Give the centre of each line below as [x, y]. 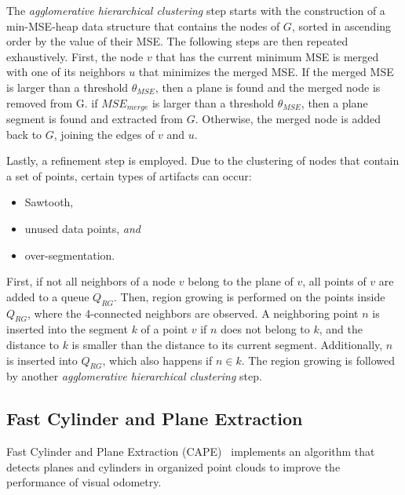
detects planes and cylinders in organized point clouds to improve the [173, 466]
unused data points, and [82, 228]
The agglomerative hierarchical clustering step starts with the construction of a [196, 10]
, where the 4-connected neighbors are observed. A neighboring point [193, 313]
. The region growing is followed [318, 360]
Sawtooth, [49, 202]
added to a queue [48, 296]
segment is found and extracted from [95, 119]
